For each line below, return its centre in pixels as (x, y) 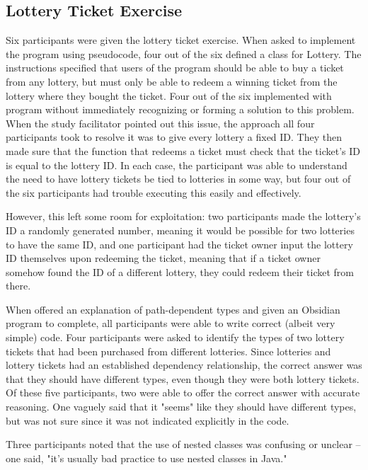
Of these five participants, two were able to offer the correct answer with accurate (183, 392)
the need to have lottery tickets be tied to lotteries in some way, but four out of (178, 179)
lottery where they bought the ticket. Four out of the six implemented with (169, 95)
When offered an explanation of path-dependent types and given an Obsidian (173, 309)
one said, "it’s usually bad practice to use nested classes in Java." (146, 458)
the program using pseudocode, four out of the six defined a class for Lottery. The (184, 53)
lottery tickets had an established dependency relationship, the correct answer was (184, 365)
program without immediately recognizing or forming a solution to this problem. (180, 109)
